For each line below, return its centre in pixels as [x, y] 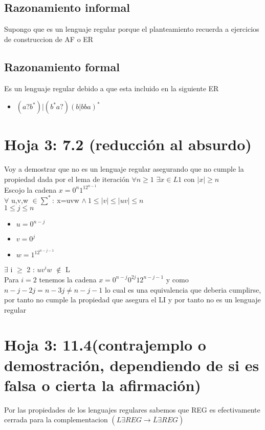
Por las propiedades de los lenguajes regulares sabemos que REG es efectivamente [132, 409]
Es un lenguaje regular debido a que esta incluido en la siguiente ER [112, 88]
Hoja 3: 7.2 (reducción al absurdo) [128, 144]
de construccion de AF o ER [49, 39]
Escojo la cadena [30, 189]
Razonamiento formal [62, 66]
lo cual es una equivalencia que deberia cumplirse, [183, 289]
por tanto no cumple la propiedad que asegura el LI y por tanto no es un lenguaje [132, 300]
